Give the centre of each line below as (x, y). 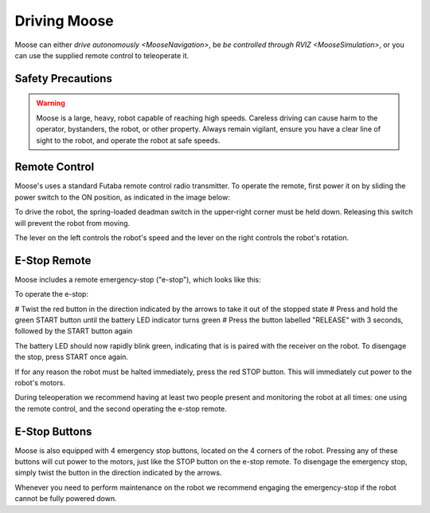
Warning (51, 103)
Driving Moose (64, 21)
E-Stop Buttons (53, 431)
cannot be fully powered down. (66, 499)
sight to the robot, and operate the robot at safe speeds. (128, 140)
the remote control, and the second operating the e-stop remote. (121, 408)
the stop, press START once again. (72, 357)
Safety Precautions (64, 79)
